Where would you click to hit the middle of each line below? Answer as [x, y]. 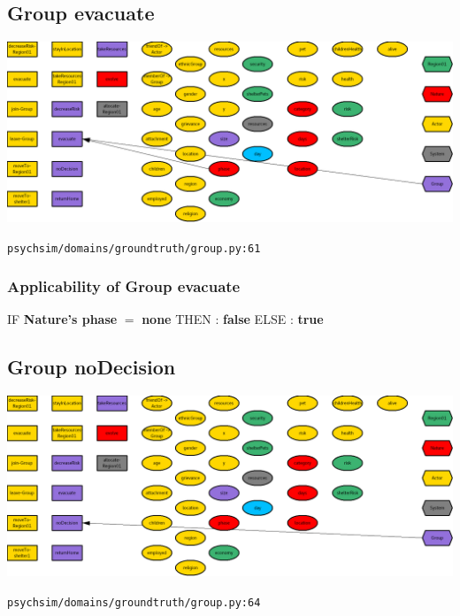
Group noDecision [92, 367]
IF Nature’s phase [62, 319]
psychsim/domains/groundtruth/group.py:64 [134, 602]
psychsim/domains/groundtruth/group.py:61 [134, 248]
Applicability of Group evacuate [124, 286]
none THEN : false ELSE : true [233, 319]
